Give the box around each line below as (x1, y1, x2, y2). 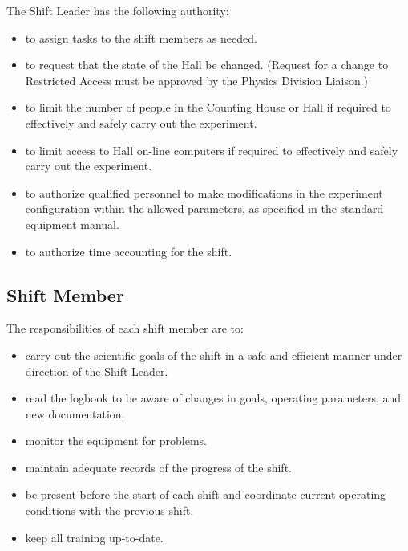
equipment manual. (25, 215, 119, 232)
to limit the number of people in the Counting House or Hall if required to (25, 99, 391, 116)
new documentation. (25, 405, 125, 422)
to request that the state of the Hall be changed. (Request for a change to (25, 56, 389, 73)
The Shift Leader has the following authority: (6, 2, 229, 18)
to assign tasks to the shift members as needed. (25, 29, 257, 46)
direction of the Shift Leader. (25, 362, 168, 379)
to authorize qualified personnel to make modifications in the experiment (25, 184, 383, 201)
